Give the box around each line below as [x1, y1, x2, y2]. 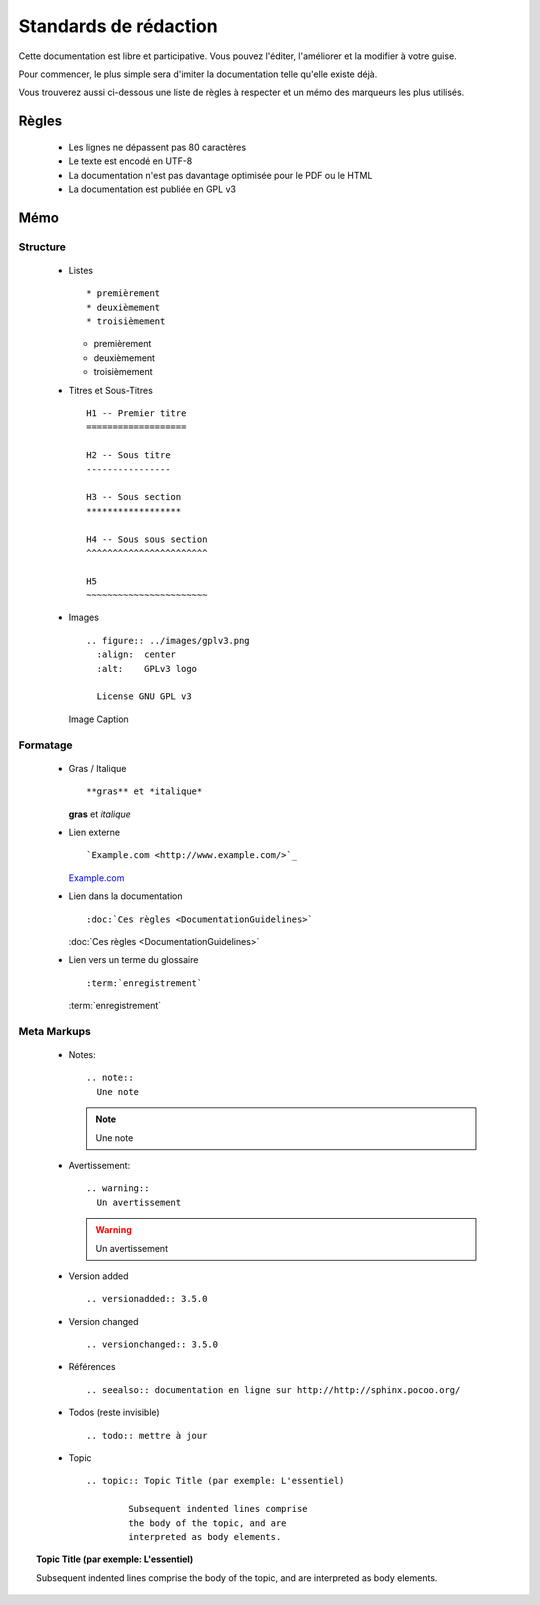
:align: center [96, 649, 177, 660]
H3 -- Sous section [86, 491, 182, 503]
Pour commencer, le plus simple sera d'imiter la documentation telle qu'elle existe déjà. [18, 68, 378, 80]
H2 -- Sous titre [86, 450, 171, 461]
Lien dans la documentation [68, 890, 183, 902]
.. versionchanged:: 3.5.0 [86, 1339, 219, 1350]
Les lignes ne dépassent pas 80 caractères [68, 141, 247, 153]
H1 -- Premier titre [86, 408, 187, 419]
